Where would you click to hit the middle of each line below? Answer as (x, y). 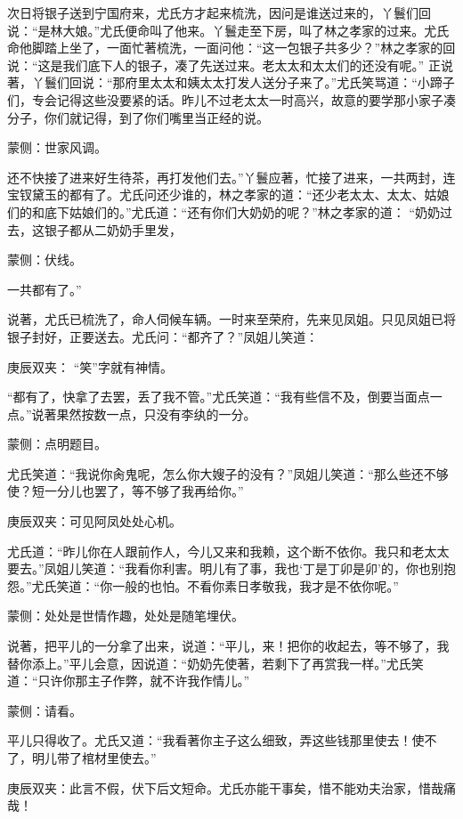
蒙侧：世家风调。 (57, 147)
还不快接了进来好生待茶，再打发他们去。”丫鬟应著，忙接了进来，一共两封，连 (231, 177)
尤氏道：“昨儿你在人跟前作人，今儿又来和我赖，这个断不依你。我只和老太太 (228, 551)
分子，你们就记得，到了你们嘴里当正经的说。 (138, 117)
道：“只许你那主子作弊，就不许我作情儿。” (129, 681)
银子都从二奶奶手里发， (113, 229)
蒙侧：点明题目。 (57, 444)
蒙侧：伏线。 (45, 259)
